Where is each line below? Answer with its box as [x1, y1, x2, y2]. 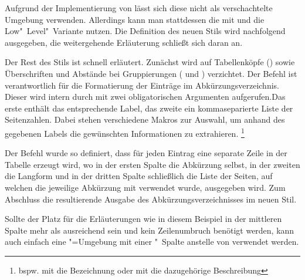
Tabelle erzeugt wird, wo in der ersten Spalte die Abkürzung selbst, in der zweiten [5, 158, 300, 170]
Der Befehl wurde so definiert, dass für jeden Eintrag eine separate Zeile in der [5, 147, 287, 159]
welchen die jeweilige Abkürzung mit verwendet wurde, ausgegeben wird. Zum [5, 181, 286, 193]
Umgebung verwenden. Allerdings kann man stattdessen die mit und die [5, 13, 265, 25]
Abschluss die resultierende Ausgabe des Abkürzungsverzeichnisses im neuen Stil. [5, 193, 297, 205]
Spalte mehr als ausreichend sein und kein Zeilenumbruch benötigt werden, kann [5, 224, 294, 236]
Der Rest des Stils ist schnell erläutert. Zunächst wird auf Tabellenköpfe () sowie [5, 56, 295, 68]
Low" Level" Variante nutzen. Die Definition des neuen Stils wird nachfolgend [5, 25, 286, 37]
